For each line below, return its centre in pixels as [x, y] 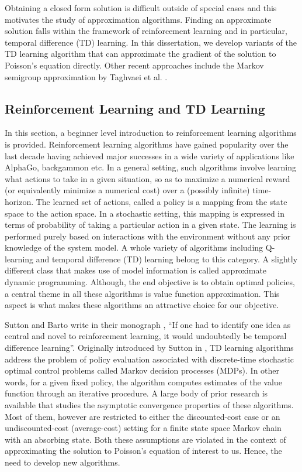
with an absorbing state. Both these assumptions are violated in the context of [145, 439]
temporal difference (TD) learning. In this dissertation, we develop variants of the [151, 42]
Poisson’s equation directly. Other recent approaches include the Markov [134, 65]
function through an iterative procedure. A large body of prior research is [136, 393]
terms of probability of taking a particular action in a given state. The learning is [150, 225]
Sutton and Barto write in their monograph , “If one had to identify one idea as [148, 324]
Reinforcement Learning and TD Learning [135, 108]
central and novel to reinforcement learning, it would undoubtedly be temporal [146, 336]
